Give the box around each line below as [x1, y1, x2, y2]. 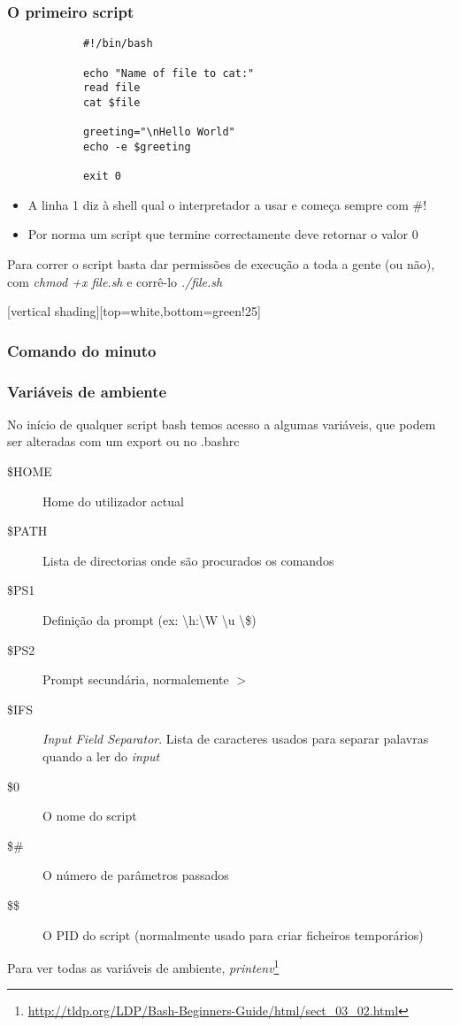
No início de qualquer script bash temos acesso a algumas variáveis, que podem [7, 414, 436, 433]
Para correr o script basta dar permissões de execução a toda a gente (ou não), [7, 254, 435, 273]
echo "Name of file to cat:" [82, 66, 255, 80]
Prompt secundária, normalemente [42, 670, 229, 689]
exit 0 [82, 170, 121, 183]
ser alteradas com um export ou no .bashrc [7, 432, 240, 451]
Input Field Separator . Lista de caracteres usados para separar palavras [42, 729, 429, 748]
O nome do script [42, 806, 137, 825]
